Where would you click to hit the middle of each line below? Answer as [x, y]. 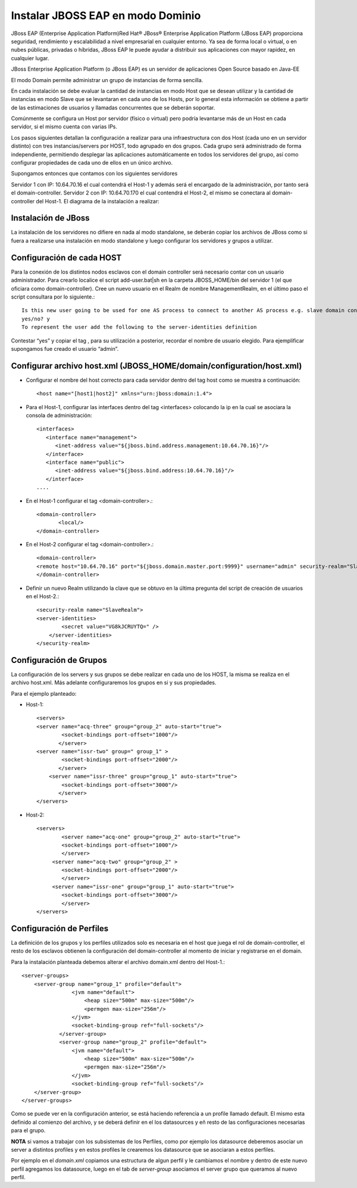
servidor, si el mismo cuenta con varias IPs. [64, 127]
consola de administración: [59, 415]
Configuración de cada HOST [66, 258]
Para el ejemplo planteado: [44, 693]
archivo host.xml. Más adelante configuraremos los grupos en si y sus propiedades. [114, 683]
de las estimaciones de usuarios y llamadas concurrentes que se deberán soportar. [113, 108]
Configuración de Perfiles [60, 928]
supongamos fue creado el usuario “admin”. [65, 348]
